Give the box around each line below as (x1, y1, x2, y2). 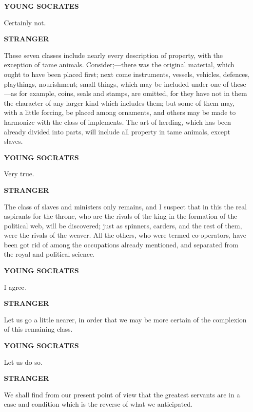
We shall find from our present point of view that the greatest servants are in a (4, 389, 240, 399)
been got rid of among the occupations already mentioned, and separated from (4, 239, 238, 249)
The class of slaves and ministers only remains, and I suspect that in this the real (4, 201, 247, 211)
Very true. (4, 169, 34, 179)
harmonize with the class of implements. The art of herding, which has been (4, 116, 231, 127)
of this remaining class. (4, 324, 73, 334)
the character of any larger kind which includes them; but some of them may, (4, 97, 235, 108)
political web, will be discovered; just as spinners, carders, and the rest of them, (4, 220, 242, 230)
